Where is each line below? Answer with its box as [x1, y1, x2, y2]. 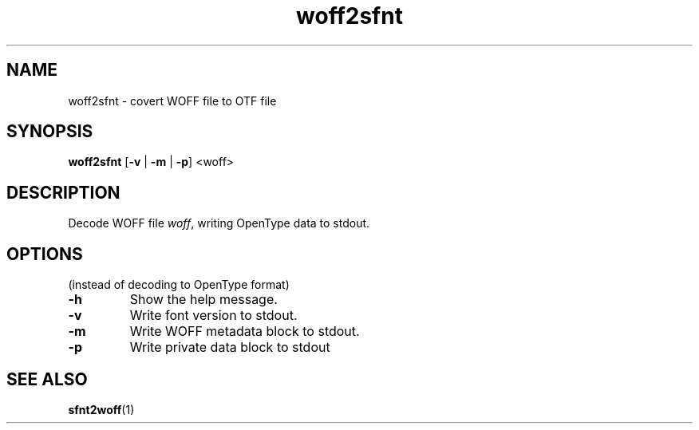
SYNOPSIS [6, 121, 93, 142]
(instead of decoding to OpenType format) [68, 278, 290, 292]
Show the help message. [129, 291, 278, 308]
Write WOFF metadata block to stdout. [129, 323, 360, 340]
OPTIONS [6, 243, 83, 264]
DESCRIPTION [6, 182, 120, 203]
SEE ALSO [6, 369, 88, 389]
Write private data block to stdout [129, 339, 330, 356]
